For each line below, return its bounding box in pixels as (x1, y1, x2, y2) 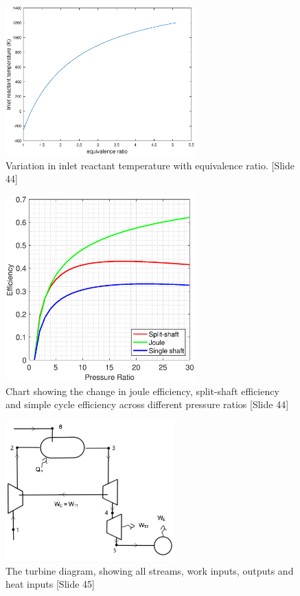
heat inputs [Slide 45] (5, 577, 95, 591)
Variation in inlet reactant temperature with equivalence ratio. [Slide (5, 158, 295, 172)
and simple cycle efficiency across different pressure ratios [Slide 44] (5, 397, 289, 412)
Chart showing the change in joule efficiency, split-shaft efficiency (5, 383, 279, 398)
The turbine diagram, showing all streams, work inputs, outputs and (5, 563, 294, 577)
